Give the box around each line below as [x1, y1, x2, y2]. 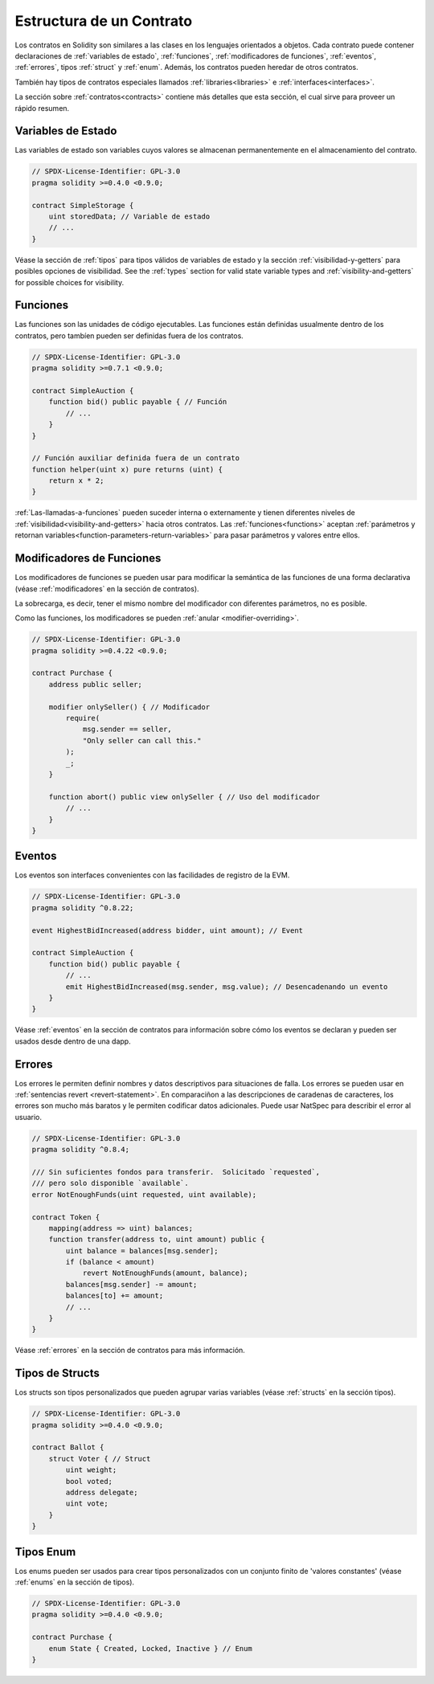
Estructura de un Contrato [14, 12, 193, 30]
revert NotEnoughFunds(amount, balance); [82, 1269, 248, 1277]
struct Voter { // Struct [48, 1454, 151, 1463]
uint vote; [65, 1499, 108, 1508]
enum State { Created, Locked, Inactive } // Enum [48, 1644, 252, 1653]
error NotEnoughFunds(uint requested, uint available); [31, 1190, 257, 1199]
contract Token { [31, 1212, 100, 1221]
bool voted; [65, 1477, 113, 1486]
